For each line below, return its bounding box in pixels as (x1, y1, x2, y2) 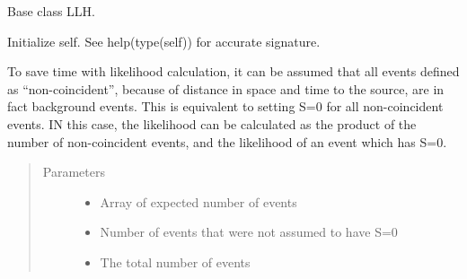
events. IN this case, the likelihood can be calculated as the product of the (7, 114, 417, 133)
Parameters (42, 162, 105, 181)
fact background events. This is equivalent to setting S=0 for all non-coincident (7, 97, 444, 116)
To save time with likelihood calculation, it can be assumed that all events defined (7, 62, 460, 81)
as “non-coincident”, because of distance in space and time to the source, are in (7, 79, 445, 98)
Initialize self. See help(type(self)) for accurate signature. (7, 31, 321, 50)
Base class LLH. (7, 2, 95, 20)
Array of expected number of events (100, 192, 297, 211)
